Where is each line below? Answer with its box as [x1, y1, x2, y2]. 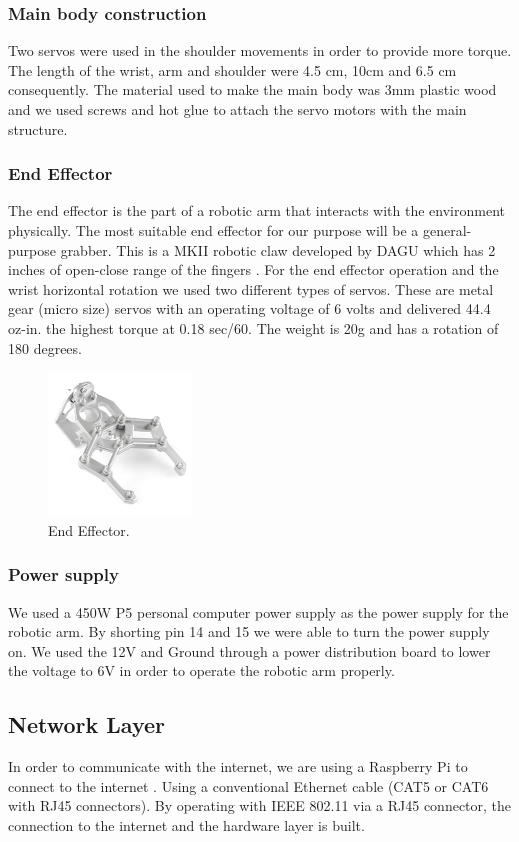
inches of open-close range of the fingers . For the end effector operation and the [8, 259, 499, 280]
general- [423, 220, 472, 240]
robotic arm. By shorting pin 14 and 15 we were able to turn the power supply [8, 621, 490, 642]
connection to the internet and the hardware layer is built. [8, 814, 365, 835]
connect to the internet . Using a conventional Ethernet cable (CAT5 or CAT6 [8, 775, 489, 796]
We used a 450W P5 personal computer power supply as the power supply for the [8, 601, 509, 622]
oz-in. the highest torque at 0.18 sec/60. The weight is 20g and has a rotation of [8, 317, 499, 338]
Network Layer [8, 709, 165, 740]
